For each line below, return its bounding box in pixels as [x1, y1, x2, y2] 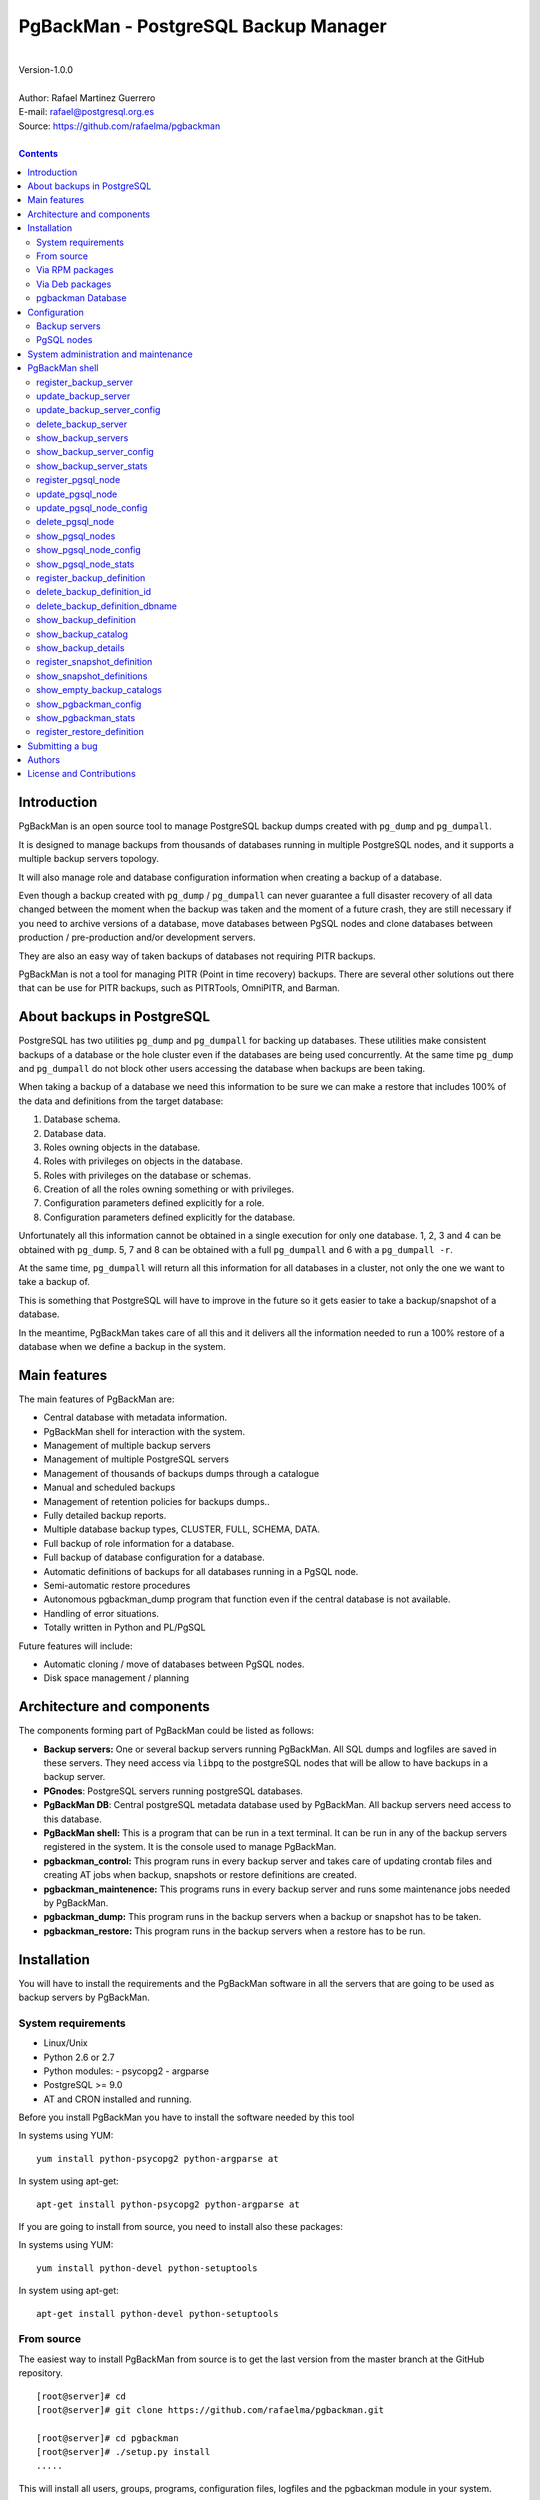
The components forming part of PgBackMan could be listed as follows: [18, 1725, 315, 1737]
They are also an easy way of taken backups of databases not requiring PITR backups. [18, 950, 376, 962]
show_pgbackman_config [36, 698, 142, 710]
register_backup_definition [36, 572, 146, 584]
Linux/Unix [43, 2037, 89, 2049]
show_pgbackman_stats [36, 711, 136, 724]
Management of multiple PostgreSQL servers [43, 1453, 230, 1465]
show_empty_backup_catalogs [36, 684, 162, 696]
